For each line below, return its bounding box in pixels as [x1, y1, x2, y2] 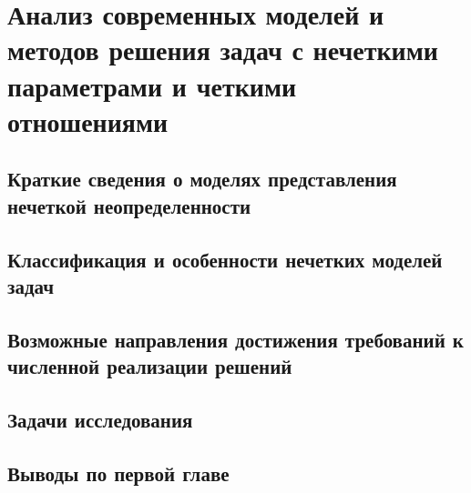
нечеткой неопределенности [7, 191, 251, 219]
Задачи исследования [7, 405, 193, 433]
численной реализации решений [7, 352, 292, 380]
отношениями [7, 102, 169, 139]
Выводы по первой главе [7, 458, 230, 487]
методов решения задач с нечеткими [7, 31, 438, 68]
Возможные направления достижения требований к [7, 325, 464, 353]
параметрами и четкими [7, 66, 297, 104]
